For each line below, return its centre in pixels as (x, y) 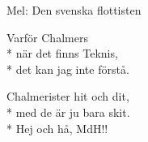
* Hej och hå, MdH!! (57, 128)
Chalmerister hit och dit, (68, 96)
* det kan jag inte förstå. (68, 69)
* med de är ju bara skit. (68, 112)
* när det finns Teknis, (62, 53)
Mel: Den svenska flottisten (74, 10)
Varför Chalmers (47, 37)
